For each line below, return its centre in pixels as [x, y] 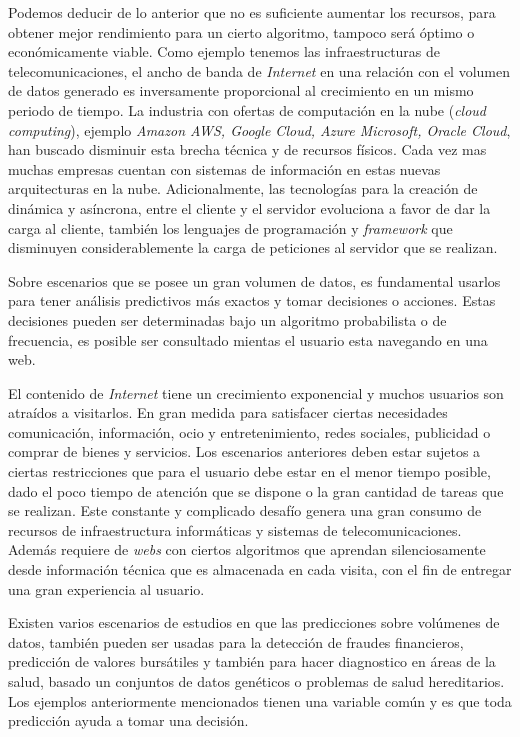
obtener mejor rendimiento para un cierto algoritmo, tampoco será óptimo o [241, 31]
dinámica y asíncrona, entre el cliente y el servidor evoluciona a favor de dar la [249, 207]
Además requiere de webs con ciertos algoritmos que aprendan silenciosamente [247, 549]
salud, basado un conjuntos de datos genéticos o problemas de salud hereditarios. [256, 681]
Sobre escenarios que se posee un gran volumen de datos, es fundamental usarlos [254, 280]
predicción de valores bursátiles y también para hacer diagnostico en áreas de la [252, 661]
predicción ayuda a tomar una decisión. [128, 720]
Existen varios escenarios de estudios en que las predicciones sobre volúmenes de [254, 622]
